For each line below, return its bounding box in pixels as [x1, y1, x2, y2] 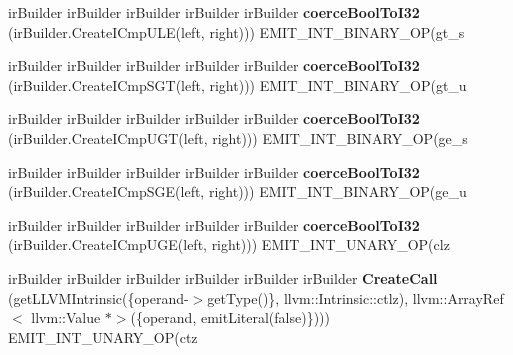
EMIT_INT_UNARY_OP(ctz [8, 326, 198, 347]
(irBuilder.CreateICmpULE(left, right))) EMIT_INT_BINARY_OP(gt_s [8, 21, 465, 42]
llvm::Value [31, 307, 101, 328]
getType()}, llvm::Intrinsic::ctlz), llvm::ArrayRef [207, 287, 504, 308]
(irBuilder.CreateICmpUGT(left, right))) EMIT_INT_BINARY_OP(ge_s [8, 127, 468, 148]
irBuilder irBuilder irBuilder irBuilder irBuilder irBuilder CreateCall [8, 267, 438, 288]
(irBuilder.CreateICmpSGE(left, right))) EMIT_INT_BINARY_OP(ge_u [8, 181, 467, 202]
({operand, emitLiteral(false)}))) [130, 307, 330, 328]
